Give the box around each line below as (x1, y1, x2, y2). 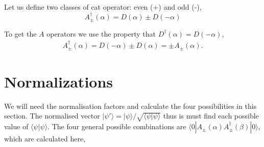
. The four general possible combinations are (47, 121, 186, 132)
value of (4, 121, 29, 132)
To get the (4, 28, 37, 39)
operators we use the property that (46, 28, 156, 39)
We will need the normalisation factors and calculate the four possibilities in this (4, 100, 257, 111)
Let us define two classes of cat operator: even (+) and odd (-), (4, 2, 202, 12)
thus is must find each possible (163, 110, 259, 121)
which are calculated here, (4, 133, 86, 144)
